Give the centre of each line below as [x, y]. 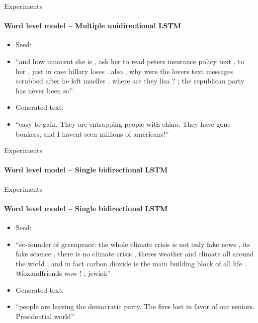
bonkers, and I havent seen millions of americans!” [92, 133]
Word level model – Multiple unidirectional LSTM [92, 26]
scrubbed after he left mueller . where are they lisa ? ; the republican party [130, 81]
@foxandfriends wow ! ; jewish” [63, 273]
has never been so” [44, 90]
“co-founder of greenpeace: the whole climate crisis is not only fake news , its [133, 244]
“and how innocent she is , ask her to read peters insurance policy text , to [130, 61]
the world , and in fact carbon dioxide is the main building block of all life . [131, 263]
